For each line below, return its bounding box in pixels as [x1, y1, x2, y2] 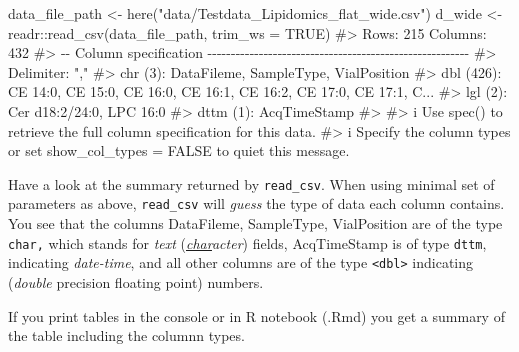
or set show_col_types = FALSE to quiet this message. [8, 140, 350, 161]
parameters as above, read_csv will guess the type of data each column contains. [8, 193, 505, 214]
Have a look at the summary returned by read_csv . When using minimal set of [8, 173, 495, 194]
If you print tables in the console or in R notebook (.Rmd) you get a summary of [8, 305, 505, 326]
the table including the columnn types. [8, 325, 245, 346]
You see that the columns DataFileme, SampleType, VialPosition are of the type [8, 213, 503, 234]
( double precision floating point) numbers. [8, 271, 264, 292]
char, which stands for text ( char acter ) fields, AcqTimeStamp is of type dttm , [8, 232, 487, 253]
